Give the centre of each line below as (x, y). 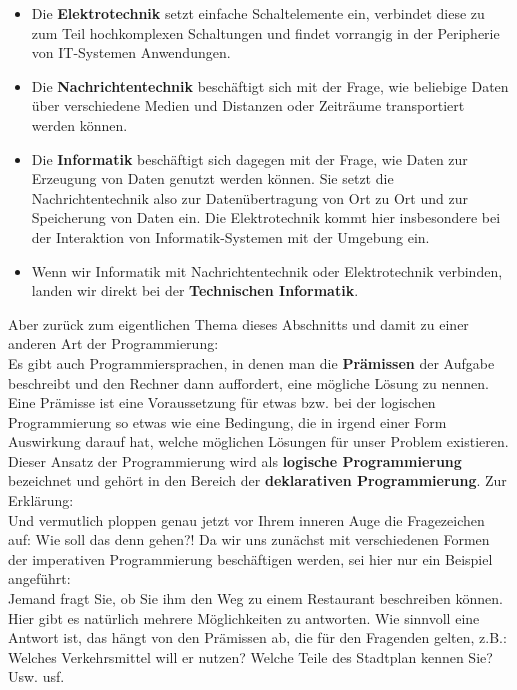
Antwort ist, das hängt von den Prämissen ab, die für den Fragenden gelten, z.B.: (257, 637)
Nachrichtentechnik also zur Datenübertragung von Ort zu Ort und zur (249, 197)
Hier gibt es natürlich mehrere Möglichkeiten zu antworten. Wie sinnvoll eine (244, 617)
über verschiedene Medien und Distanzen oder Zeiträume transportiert (248, 105)
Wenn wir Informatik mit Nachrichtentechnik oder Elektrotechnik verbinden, (267, 270)
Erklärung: (41, 500)
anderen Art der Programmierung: (113, 343)
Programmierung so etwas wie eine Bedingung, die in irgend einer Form (227, 421)
